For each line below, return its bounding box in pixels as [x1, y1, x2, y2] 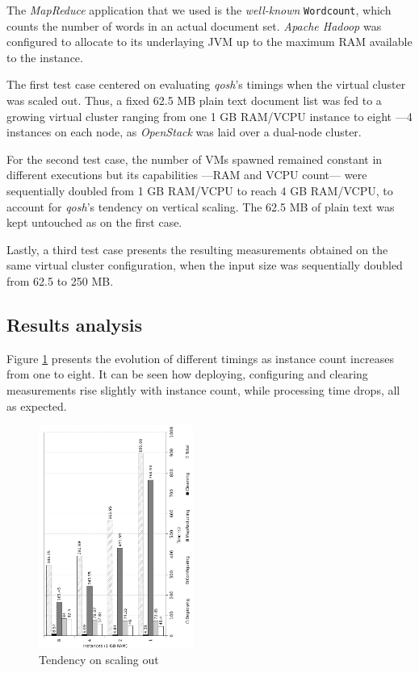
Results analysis [6, 311, 142, 336]
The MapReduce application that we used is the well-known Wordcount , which [6, 2, 392, 18]
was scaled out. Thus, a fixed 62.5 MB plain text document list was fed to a [6, 92, 382, 109]
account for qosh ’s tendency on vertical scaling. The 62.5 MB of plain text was [6, 198, 395, 215]
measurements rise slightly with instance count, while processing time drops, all [6, 381, 400, 398]
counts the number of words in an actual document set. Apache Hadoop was [6, 17, 382, 34]
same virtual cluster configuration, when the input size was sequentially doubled [6, 257, 403, 274]
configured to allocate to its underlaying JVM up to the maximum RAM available [6, 33, 413, 50]
